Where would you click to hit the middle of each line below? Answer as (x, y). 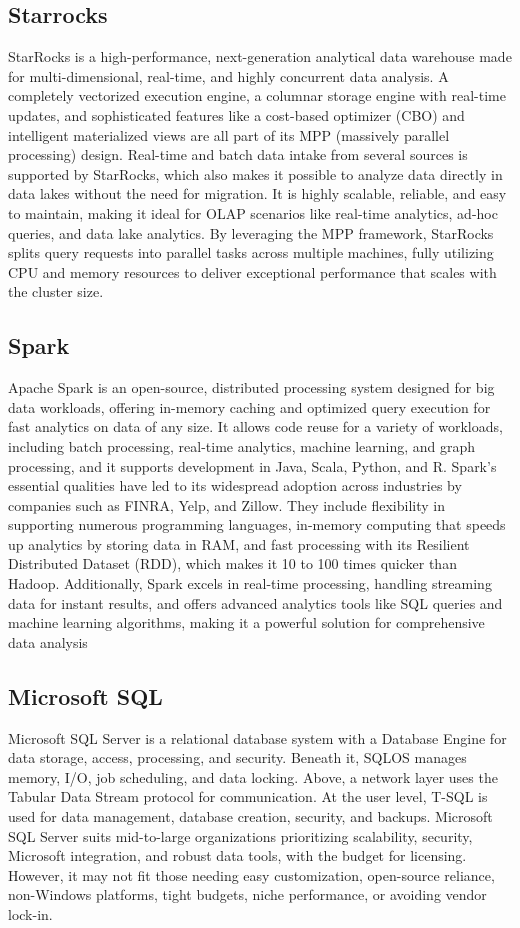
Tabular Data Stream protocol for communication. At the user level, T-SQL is (248, 796)
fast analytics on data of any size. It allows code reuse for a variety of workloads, (255, 426)
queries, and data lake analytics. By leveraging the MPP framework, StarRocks (251, 232)
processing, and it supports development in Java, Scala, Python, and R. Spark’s (252, 465)
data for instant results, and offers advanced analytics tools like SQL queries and (255, 602)
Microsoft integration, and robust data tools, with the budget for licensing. (237, 855)
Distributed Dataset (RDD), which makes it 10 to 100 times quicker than (232, 563)
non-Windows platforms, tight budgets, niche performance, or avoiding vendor (247, 894)
